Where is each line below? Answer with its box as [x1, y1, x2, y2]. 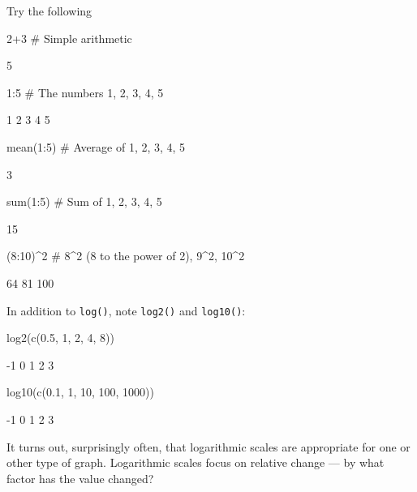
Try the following [6, 2, 92, 19]
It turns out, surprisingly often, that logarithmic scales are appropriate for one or [6, 438, 411, 455]
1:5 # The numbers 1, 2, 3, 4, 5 [6, 83, 164, 101]
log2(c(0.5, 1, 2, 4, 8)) [6, 329, 114, 346]
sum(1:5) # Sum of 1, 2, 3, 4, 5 [6, 193, 162, 210]
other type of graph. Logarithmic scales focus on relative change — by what [6, 454, 385, 471]
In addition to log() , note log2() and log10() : [6, 302, 246, 319]
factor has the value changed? [6, 469, 154, 486]
